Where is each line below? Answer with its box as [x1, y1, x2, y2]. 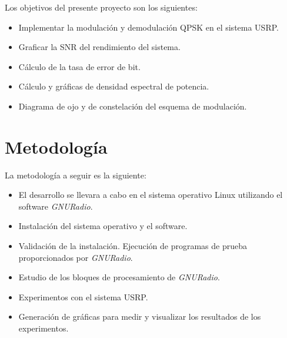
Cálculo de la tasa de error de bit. [18, 60, 141, 72]
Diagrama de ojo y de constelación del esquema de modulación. [18, 100, 247, 112]
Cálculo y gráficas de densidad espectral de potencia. [18, 80, 209, 92]
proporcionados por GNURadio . [18, 251, 133, 263]
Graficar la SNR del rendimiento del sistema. [18, 41, 181, 53]
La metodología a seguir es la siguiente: [5, 168, 146, 181]
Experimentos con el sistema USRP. [18, 290, 148, 303]
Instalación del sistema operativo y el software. [18, 220, 188, 232]
